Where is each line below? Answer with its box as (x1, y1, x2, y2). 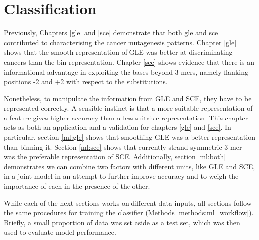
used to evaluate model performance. (4, 227, 116, 237)
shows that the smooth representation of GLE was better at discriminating (4, 47, 233, 57)
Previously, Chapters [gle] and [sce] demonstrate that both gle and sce (4, 27, 218, 38)
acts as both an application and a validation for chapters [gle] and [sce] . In (4, 122, 231, 132)
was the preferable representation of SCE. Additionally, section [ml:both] (4, 151, 226, 162)
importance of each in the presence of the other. (4, 181, 150, 191)
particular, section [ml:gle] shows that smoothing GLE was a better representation (4, 132, 255, 142)
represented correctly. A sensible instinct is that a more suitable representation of (4, 103, 253, 113)
